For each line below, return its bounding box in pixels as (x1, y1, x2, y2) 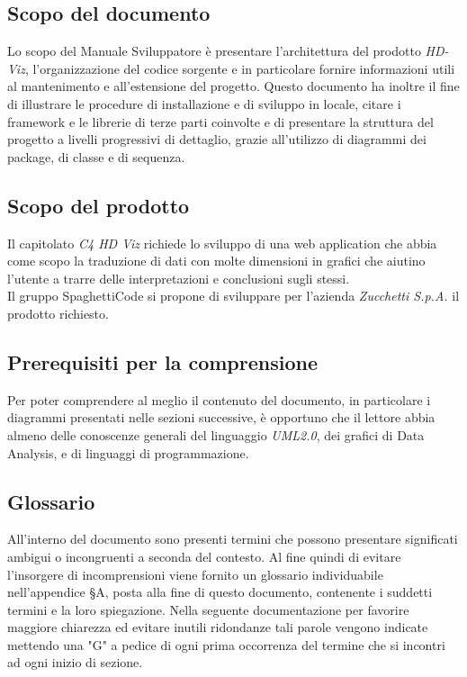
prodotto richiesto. (7, 303, 109, 322)
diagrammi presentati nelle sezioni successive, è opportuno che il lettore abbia (7, 408, 436, 427)
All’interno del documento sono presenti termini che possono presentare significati (7, 529, 458, 548)
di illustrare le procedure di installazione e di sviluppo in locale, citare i (7, 94, 401, 113)
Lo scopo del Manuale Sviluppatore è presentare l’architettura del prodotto (7, 41, 421, 60)
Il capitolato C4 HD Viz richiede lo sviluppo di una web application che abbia (7, 233, 437, 252)
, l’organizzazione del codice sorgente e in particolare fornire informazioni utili (24, 59, 455, 77)
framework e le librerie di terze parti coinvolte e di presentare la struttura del (7, 112, 434, 131)
